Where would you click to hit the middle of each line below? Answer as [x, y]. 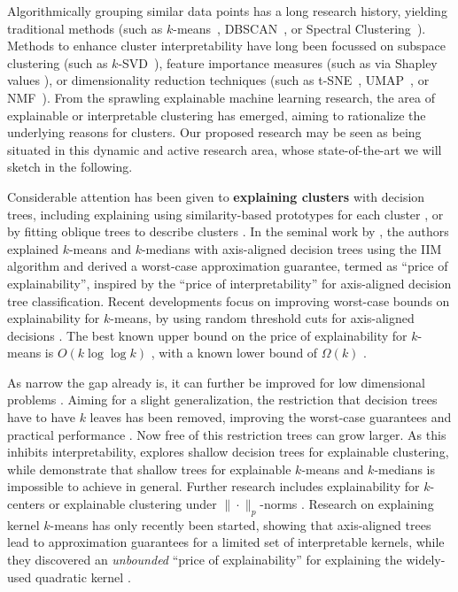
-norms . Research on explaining [347, 504]
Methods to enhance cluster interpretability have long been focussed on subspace [226, 46]
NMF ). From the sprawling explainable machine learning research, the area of [221, 97]
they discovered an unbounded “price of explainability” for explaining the [205, 560]
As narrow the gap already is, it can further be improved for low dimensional [216, 382]
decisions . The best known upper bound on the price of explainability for [207, 335]
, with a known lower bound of [234, 353]
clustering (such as [58, 62]
